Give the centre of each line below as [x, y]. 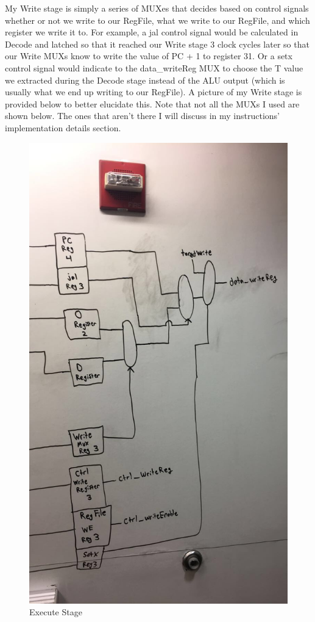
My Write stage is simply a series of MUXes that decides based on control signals [157, 8]
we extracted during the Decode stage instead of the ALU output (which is [145, 80]
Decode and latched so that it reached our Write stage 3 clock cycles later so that [157, 44]
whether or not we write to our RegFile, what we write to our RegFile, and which [157, 20]
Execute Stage [56, 612]
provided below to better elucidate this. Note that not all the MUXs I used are [152, 103]
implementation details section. [63, 127]
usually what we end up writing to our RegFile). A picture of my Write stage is [154, 92]
